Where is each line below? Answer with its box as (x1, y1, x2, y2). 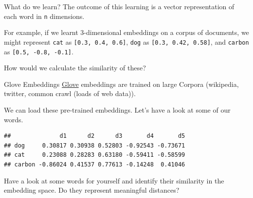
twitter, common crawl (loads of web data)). (4, 88, 136, 99)
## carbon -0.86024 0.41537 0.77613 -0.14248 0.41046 (4, 161, 185, 168)
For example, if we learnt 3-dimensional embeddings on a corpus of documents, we (4, 27, 249, 37)
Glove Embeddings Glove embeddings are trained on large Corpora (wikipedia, (4, 79, 239, 89)
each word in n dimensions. (4, 11, 85, 21)
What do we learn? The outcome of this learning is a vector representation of (4, 1, 235, 11)
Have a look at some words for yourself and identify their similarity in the (4, 175, 224, 185)
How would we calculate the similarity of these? (4, 63, 146, 73)
